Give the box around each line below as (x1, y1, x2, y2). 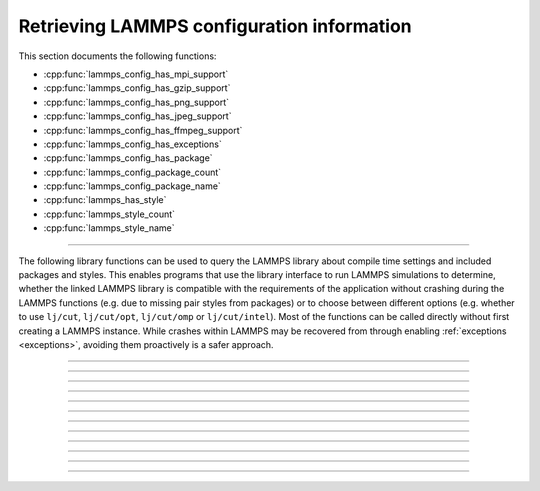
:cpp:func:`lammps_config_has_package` (43, 152, 214, 164)
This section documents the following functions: (18, 50, 217, 62)
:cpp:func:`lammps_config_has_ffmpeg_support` (43, 124, 243, 136)
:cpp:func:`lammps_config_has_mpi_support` (43, 68, 229, 80)
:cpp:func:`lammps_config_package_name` (43, 180, 222, 192)
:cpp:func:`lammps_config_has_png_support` (43, 96, 230, 108)
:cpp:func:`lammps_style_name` (43, 222, 175, 234)
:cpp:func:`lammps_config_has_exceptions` (43, 138, 222, 150)
